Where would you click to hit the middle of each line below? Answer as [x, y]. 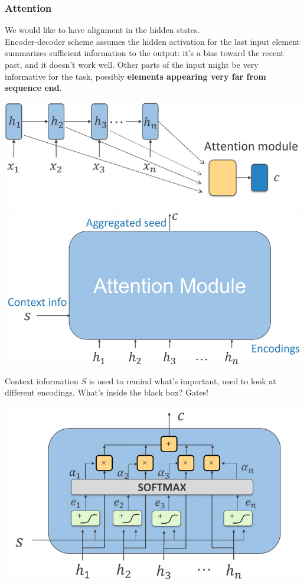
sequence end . [33, 88]
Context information [42, 380]
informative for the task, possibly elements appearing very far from [135, 76]
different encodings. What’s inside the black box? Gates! [107, 392]
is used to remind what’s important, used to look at [182, 380]
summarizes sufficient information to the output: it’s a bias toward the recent [145, 53]
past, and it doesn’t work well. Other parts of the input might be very [132, 64]
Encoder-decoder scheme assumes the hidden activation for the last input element [152, 41]
